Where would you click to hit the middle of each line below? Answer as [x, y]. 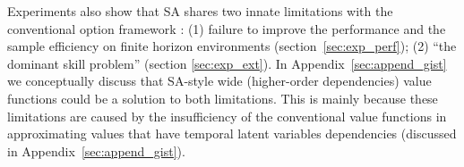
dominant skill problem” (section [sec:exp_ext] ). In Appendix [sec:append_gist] [227, 63]
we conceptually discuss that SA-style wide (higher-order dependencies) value [219, 81]
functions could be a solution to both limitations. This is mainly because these [223, 98]
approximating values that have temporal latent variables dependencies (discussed [232, 134]
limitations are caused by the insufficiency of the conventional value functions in [227, 116]
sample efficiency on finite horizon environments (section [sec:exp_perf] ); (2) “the [232, 46]
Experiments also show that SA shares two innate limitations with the [200, 11]
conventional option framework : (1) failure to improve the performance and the [227, 28]
